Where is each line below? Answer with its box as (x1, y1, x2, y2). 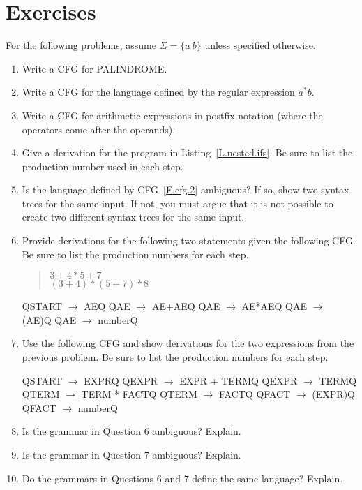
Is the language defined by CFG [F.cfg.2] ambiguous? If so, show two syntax (22, 182, 349, 197)
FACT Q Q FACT (218, 387, 291, 401)
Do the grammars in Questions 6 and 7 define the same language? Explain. (22, 470, 343, 485)
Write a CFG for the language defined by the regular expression (22, 84, 295, 99)
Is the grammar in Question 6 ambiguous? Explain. (22, 424, 241, 438)
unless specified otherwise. (204, 38, 316, 52)
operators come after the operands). (22, 121, 176, 136)
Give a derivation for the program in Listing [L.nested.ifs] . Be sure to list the (22, 145, 353, 160)
